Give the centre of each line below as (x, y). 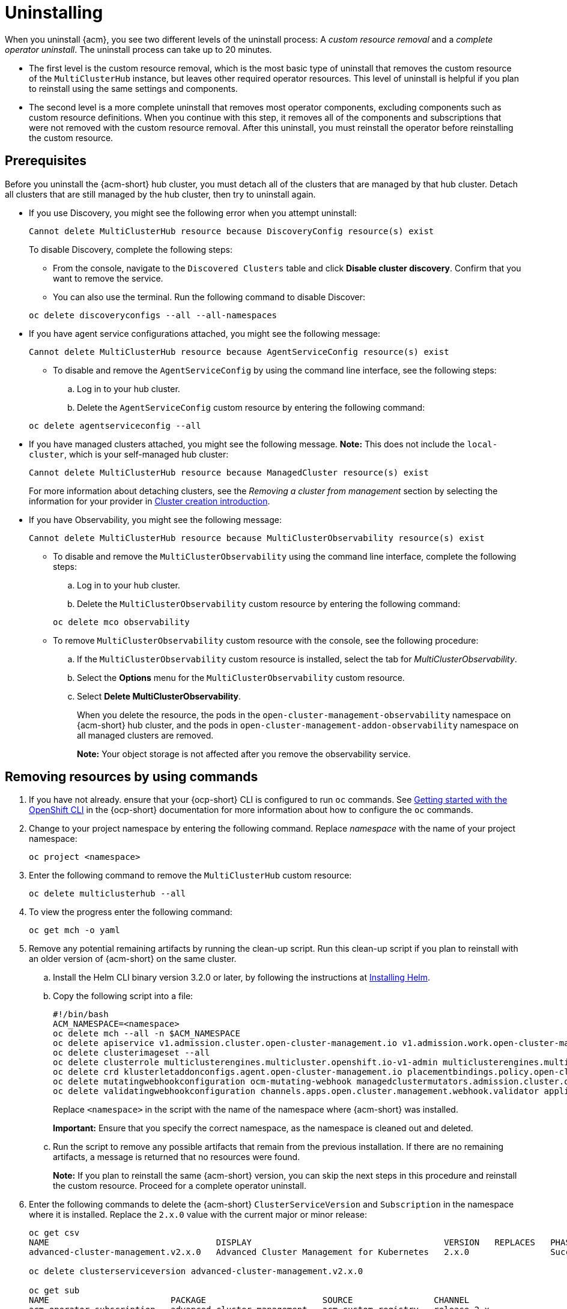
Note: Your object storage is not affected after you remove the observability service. (244, 754)
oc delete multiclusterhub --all (108, 894)
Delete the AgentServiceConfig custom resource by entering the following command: (251, 407)
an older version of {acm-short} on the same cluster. (133, 959)
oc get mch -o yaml (74, 930)
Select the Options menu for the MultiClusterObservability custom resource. (241, 677)
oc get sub (54, 1291)
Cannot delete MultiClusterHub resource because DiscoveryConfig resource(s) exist (232, 231)
